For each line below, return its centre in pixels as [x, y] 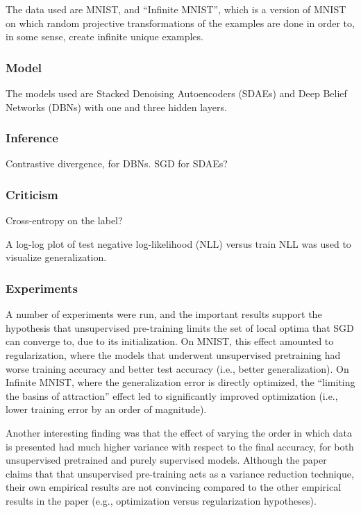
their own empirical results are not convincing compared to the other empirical [174, 487]
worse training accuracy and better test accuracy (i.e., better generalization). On [177, 368]
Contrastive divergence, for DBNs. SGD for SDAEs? [117, 163]
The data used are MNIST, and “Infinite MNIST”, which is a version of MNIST [176, 9]
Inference [32, 138]
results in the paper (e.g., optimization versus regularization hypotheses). [161, 500]
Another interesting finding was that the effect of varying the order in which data [179, 432]
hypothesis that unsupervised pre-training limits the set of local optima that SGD [180, 327]
